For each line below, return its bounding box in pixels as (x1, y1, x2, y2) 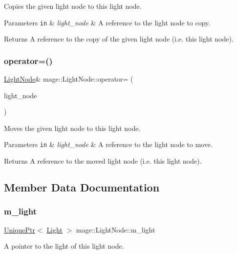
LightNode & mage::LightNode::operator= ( (4, 74, 133, 84)
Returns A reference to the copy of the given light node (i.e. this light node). (4, 34, 234, 44)
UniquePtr (4, 224, 36, 234)
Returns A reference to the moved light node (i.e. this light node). (4, 156, 202, 166)
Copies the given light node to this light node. (4, 1, 142, 11)
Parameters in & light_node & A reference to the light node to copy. (4, 17, 211, 27)
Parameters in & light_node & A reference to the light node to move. (4, 139, 213, 149)
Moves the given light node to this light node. (4, 123, 141, 133)
